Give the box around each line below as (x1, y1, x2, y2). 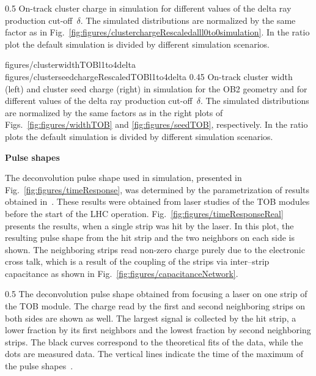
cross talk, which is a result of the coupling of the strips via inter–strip (5, 255, 270, 268)
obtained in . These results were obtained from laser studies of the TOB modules (5, 195, 310, 208)
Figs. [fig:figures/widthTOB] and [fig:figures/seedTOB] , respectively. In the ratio (5, 118, 308, 131)
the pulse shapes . (5, 359, 73, 372)
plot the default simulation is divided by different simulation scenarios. (5, 37, 270, 50)
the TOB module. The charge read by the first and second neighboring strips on (5, 300, 306, 312)
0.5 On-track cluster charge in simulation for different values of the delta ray (5, 2, 292, 14)
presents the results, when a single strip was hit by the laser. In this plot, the (5, 219, 294, 232)
